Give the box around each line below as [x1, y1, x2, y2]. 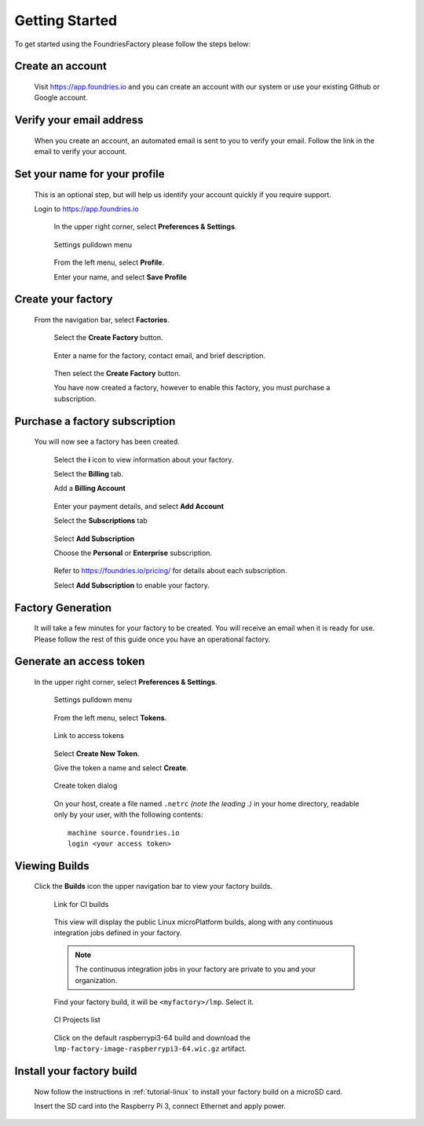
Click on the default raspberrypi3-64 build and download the [53, 1033, 251, 1042]
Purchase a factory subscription [14, 415, 176, 428]
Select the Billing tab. [53, 470, 124, 479]
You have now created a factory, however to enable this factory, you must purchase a [53, 383, 331, 393]
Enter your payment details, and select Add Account [53, 501, 224, 510]
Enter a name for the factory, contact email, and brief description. [53, 350, 266, 360]
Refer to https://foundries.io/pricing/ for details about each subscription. [53, 566, 287, 576]
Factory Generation [14, 601, 112, 614]
